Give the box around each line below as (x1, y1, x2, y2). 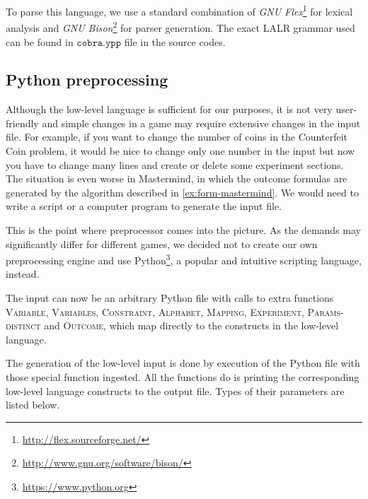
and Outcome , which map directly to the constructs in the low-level (44, 318, 339, 333)
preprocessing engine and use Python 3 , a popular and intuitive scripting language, (6, 251, 362, 267)
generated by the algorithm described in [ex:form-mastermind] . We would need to (6, 184, 359, 199)
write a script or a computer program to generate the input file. (6, 199, 282, 213)
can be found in (6, 34, 74, 49)
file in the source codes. (124, 34, 226, 49)
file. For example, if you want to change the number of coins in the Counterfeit (6, 129, 347, 144)
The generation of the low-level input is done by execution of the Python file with (6, 356, 360, 370)
